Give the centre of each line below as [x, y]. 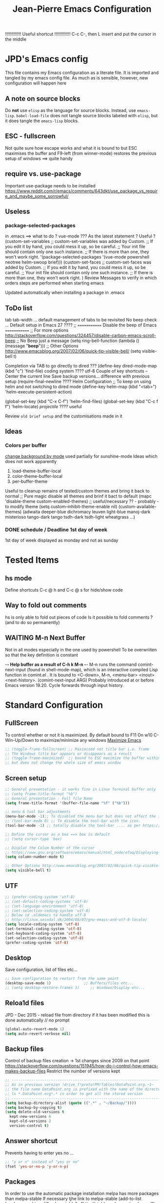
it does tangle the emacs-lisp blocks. [42, 121]
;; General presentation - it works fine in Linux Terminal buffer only [81, 789]
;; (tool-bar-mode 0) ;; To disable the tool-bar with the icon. [73, 821]
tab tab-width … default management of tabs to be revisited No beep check [81, 320]
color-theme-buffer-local [37, 476]
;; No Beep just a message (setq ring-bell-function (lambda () [78, 341]
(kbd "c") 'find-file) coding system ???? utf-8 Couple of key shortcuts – [76, 371]
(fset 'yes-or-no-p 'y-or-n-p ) [37, 1166]
